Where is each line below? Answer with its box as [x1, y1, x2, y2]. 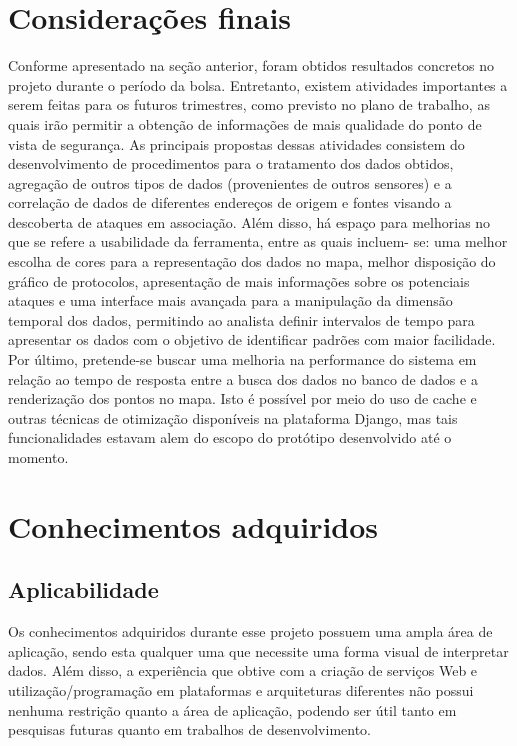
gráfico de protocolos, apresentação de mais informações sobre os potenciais [8, 270, 470, 291]
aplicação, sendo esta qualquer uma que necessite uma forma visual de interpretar [8, 640, 509, 661]
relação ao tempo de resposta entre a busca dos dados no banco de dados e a [8, 368, 478, 389]
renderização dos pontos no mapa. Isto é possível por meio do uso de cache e [8, 388, 477, 409]
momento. [8, 447, 69, 467]
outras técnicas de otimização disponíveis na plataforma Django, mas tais [8, 407, 458, 428]
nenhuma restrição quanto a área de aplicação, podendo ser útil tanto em [8, 699, 457, 720]
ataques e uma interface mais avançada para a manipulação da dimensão [8, 290, 453, 311]
